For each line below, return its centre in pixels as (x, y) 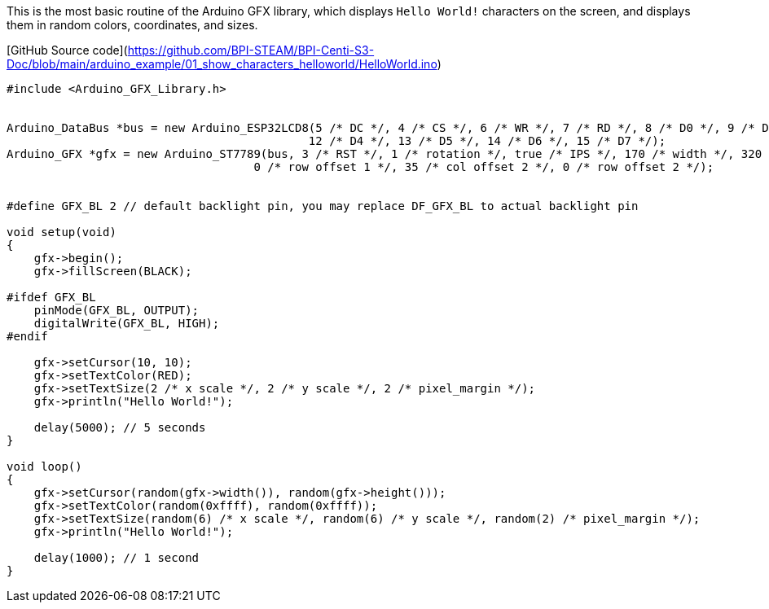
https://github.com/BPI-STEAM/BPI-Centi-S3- (251, 50)
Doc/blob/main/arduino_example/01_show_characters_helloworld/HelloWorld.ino (222, 64)
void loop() (44, 467)
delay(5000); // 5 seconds (120, 427)
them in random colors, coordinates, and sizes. (132, 25)
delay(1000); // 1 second (116, 558)
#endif (27, 336)
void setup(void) (62, 232)
